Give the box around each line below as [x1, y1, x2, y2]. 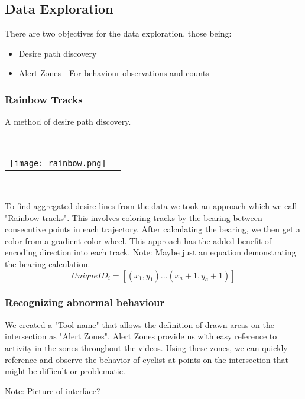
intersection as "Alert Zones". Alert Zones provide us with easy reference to [5, 330, 277, 342]
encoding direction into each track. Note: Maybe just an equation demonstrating [5, 246, 296, 258]
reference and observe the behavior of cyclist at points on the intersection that [5, 353, 288, 365]
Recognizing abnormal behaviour [5, 295, 165, 310]
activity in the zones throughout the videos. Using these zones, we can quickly [5, 341, 288, 353]
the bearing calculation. [5, 257, 90, 270]
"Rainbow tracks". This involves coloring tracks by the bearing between [5, 211, 262, 223]
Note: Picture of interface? [5, 384, 100, 397]
